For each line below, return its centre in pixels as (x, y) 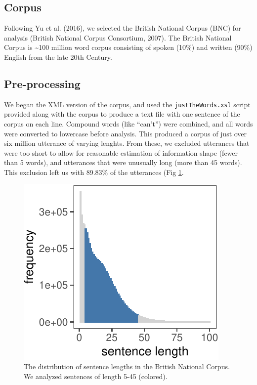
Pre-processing (42, 83)
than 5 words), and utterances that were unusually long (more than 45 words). (123, 162)
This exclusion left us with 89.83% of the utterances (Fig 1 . (94, 172)
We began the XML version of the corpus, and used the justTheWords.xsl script (127, 104)
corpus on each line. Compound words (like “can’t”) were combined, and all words (128, 124)
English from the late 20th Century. (58, 57)
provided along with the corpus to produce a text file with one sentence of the (122, 114)
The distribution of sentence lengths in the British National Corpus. (127, 366)
